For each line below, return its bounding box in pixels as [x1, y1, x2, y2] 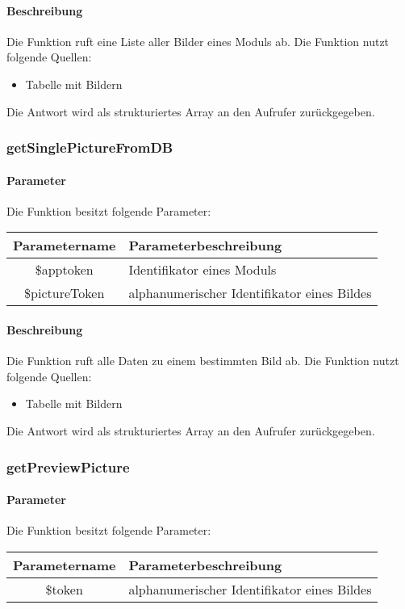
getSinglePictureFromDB [6, 137, 173, 157]
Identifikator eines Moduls [128, 260, 277, 279]
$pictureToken [24, 283, 105, 303]
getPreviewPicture [6, 456, 130, 477]
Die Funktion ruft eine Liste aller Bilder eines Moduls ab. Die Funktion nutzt [6, 32, 390, 49]
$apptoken [35, 260, 94, 279]
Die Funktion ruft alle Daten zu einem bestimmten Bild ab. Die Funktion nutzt [6, 352, 399, 369]
